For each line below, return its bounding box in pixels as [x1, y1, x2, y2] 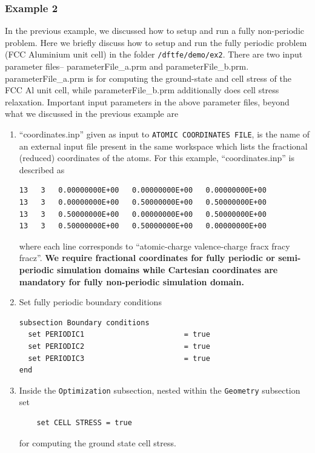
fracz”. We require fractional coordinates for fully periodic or [19, 251, 275, 264]
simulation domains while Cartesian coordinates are [57, 263, 278, 276]
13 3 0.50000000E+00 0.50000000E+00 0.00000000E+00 [19, 222, 267, 231]
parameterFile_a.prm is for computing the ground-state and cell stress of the [5, 71, 291, 84]
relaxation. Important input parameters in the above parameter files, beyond [5, 95, 290, 108]
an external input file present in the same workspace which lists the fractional [19, 139, 308, 152]
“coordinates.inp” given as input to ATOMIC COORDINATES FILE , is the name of [19, 128, 310, 141]
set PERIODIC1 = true [28, 330, 210, 339]
